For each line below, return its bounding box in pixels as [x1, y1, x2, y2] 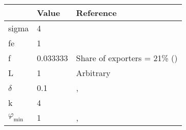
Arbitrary [76, 67, 111, 79]
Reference [76, 7, 117, 18]
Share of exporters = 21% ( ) [76, 52, 178, 64]
